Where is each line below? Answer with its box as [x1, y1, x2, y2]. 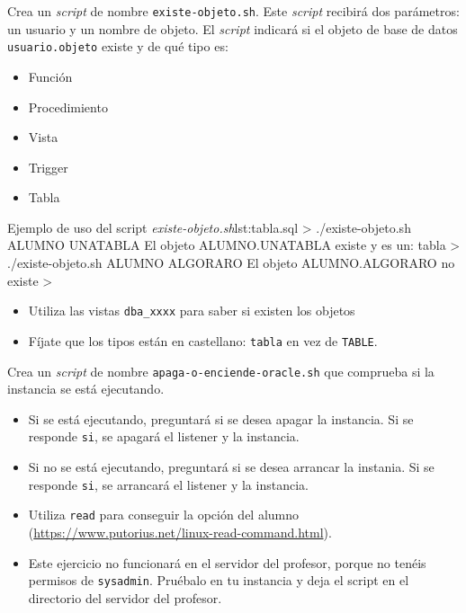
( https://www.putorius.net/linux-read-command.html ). [28, 522, 332, 541]
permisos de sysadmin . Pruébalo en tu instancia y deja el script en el [28, 571, 409, 590]
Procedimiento [28, 97, 108, 116]
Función [28, 67, 73, 85]
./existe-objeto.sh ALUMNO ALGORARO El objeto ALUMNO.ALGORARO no [7, 253, 455, 272]
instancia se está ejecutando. [7, 379, 165, 398]
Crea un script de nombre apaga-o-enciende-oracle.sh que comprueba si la [7, 361, 435, 380]
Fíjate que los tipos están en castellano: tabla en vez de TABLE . [28, 331, 378, 350]
